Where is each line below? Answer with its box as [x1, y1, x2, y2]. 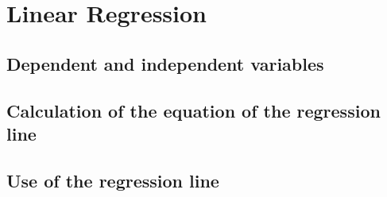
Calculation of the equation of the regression [6, 98, 381, 122]
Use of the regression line [6, 168, 219, 192]
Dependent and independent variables [6, 51, 324, 75]
